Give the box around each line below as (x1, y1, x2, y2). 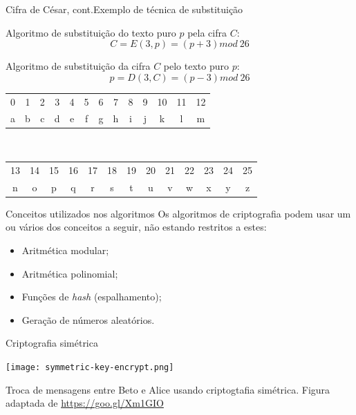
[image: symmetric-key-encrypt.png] (6, 362, 174, 372)
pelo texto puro (163, 59, 229, 73)
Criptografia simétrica (6, 336, 98, 350)
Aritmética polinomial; (21, 266, 118, 280)
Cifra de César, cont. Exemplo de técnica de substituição (6, 2, 243, 16)
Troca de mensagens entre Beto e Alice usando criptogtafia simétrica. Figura (6, 382, 330, 396)
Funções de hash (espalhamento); (21, 289, 162, 304)
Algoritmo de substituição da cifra (6, 59, 151, 73)
